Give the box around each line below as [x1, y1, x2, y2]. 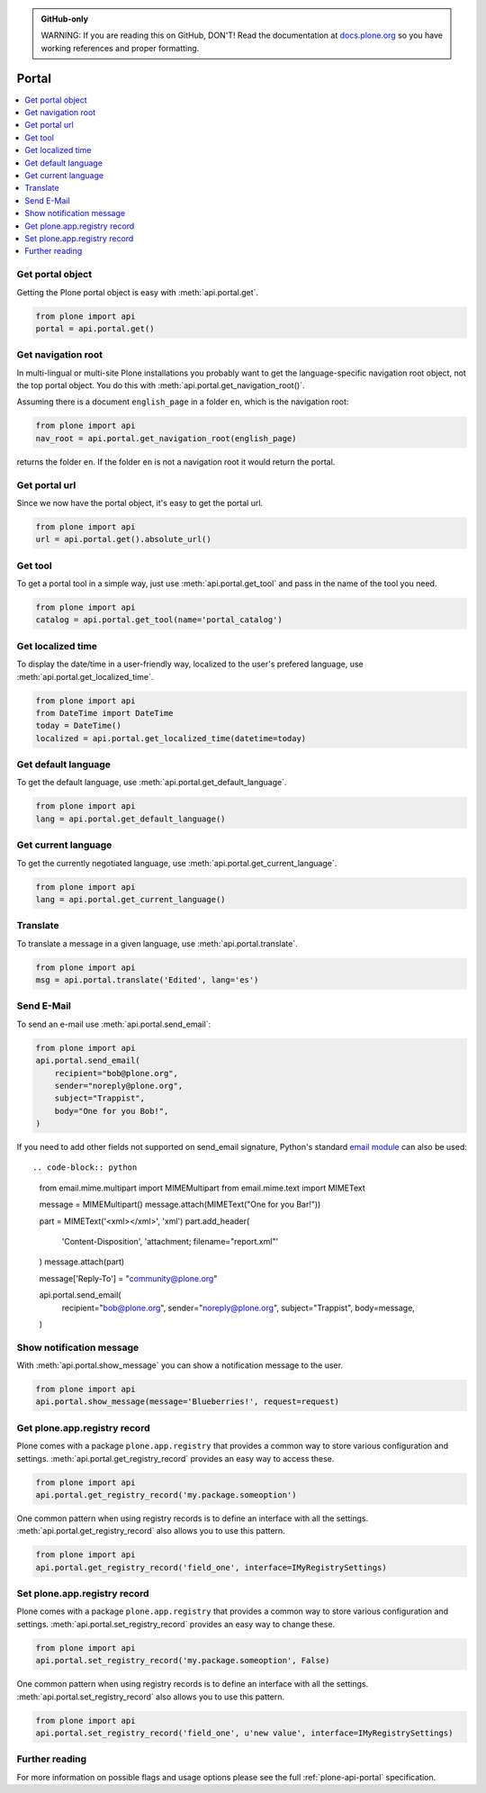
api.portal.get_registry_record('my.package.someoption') [35, 1490, 297, 1499]
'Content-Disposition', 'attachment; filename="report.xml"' [61, 1236, 279, 1246]
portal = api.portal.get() [35, 323, 155, 333]
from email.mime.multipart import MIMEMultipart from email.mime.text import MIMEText [39, 1182, 366, 1193]
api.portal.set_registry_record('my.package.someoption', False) [35, 1655, 330, 1666]
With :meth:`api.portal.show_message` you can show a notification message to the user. [16, 1360, 344, 1371]
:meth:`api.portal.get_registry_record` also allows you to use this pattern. [16, 1526, 285, 1536]
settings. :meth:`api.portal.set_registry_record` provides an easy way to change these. [16, 1618, 336, 1629]
